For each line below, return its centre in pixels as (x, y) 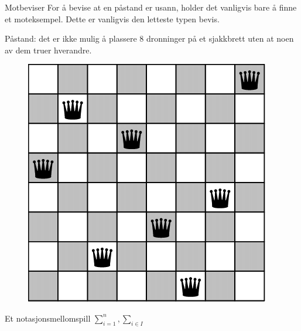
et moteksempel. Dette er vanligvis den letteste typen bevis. (112, 18)
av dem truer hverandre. (48, 50)
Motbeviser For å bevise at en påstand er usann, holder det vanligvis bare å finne (151, 7)
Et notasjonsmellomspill (48, 318)
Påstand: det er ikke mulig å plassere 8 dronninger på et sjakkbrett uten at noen (149, 38)
